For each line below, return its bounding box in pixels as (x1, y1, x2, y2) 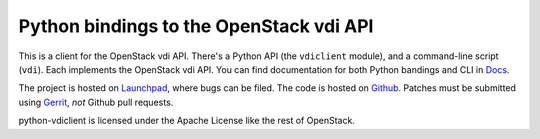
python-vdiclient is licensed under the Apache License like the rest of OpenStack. (18, 115, 355, 127)
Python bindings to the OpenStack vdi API (18, 15, 374, 37)
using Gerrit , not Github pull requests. (18, 96, 174, 108)
